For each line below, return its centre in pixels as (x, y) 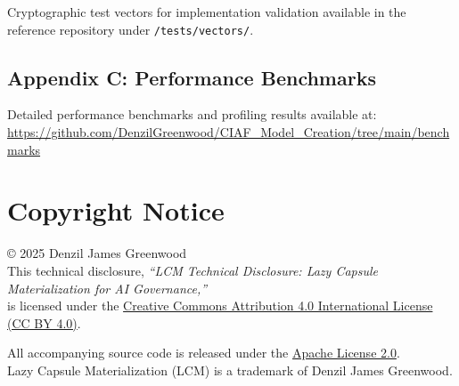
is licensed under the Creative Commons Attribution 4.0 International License (220, 306)
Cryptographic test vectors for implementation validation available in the (207, 12)
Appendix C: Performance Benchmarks (192, 77)
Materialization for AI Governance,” (107, 288)
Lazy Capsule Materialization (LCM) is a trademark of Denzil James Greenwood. (230, 370)
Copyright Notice (116, 210)
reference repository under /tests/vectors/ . (131, 29)
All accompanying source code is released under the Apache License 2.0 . (204, 353)
